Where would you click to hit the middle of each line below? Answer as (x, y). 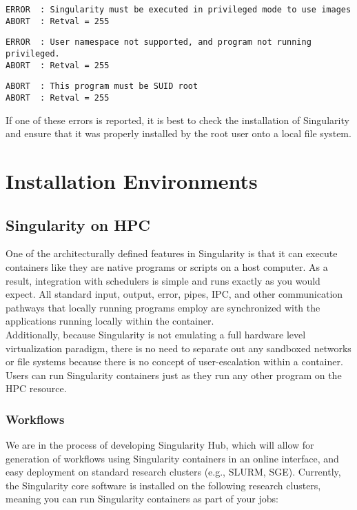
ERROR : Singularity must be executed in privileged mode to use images (178, 10)
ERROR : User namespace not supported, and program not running (159, 42)
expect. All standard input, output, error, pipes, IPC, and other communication (174, 294)
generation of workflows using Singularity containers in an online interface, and (172, 458)
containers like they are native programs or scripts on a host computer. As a (167, 266)
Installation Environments (132, 180)
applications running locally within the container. (110, 321)
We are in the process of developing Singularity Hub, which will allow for (160, 445)
